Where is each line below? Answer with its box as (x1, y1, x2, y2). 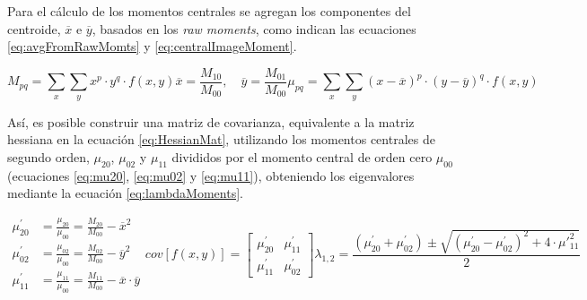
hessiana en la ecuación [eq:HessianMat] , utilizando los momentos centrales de (7, 130, 435, 149)
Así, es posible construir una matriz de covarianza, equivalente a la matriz (7, 112, 415, 131)
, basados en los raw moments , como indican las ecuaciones (92, 19, 416, 38)
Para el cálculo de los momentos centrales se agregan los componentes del (7, 2, 411, 20)
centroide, (7, 19, 61, 38)
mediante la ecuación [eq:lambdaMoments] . (7, 184, 243, 202)
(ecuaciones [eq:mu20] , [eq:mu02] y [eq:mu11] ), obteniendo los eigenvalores (7, 166, 415, 184)
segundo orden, (7, 147, 90, 166)
